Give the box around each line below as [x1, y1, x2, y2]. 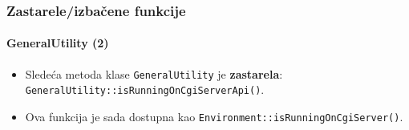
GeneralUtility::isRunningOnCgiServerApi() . [25, 81, 265, 98]
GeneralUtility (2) [6, 35, 109, 51]
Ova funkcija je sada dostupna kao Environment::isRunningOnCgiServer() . [25, 108, 403, 124]
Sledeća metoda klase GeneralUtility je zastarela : [25, 65, 283, 82]
